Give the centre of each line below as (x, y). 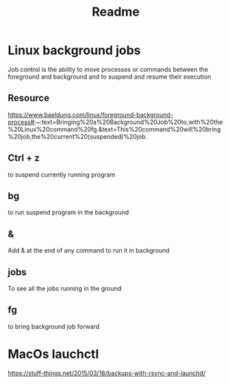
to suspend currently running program (62, 175)
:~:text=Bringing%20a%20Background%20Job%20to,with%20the (128, 122)
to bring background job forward (54, 327)
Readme (116, 12)
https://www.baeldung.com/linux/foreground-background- (90, 114)
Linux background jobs (74, 50)
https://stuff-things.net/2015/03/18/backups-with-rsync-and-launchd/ (107, 373)
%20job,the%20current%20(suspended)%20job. (78, 136)
